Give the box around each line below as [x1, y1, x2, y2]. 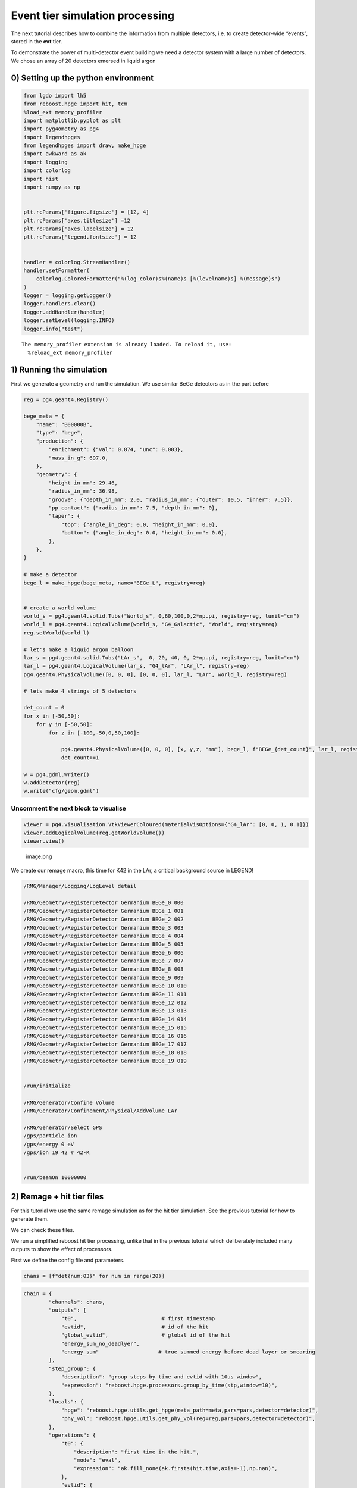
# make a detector [23, 571, 77, 578]
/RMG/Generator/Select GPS [23, 1124, 102, 1131]
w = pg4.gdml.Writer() [23, 771, 90, 778]
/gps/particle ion [23, 1133, 77, 1139]
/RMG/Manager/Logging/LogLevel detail [23, 883, 137, 889]
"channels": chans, [48, 1298, 105, 1305]
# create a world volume [23, 604, 96, 611]
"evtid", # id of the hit [61, 1323, 209, 1330]
